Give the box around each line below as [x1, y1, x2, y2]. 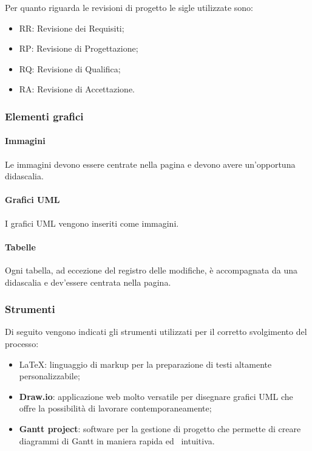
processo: [5, 337, 39, 349]
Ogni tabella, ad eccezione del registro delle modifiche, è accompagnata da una [5, 263, 297, 276]
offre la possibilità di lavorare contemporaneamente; [19, 402, 212, 415]
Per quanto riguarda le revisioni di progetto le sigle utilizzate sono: [5, 1, 253, 13]
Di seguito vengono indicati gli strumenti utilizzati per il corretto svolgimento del [5, 325, 307, 338]
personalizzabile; [19, 370, 80, 382]
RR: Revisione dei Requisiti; [19, 21, 124, 34]
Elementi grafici [5, 108, 84, 123]
